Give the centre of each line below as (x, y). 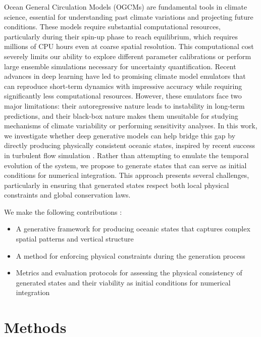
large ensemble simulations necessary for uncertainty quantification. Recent (120, 66)
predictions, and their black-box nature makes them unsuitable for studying (121, 115)
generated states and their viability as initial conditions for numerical (123, 282)
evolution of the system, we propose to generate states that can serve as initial (125, 165)
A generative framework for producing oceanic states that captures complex (133, 229)
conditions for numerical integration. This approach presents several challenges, (127, 175)
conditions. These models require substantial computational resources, (112, 27)
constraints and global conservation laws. (67, 195)
